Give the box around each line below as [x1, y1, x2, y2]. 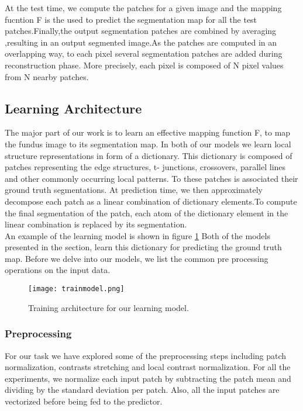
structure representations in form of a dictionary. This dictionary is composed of [5, 149, 292, 161]
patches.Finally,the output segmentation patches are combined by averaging [5, 25, 277, 37]
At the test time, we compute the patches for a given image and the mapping [5, 2, 282, 13]
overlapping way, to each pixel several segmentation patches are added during [5, 47, 283, 60]
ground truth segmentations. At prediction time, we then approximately [5, 184, 263, 196]
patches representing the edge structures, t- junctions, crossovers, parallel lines [5, 161, 286, 173]
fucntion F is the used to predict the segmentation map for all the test [5, 13, 257, 25]
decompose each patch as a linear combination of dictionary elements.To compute [5, 195, 297, 207]
